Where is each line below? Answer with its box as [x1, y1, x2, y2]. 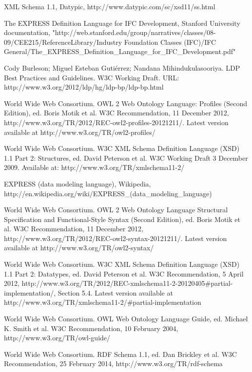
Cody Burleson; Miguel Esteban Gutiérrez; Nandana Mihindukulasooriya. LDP [4, 62, 240, 73]
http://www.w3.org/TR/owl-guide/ [4, 333, 111, 343]
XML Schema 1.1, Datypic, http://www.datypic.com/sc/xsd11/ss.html [4, 1, 215, 11]
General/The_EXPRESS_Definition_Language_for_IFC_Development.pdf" [4, 46, 236, 56]
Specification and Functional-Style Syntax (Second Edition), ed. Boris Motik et [4, 214, 240, 224]
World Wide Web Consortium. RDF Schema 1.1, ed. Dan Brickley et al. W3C [4, 349, 237, 359]
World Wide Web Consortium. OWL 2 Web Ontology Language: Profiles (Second [4, 98, 248, 108]
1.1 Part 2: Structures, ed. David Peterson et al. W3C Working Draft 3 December [4, 152, 248, 163]
